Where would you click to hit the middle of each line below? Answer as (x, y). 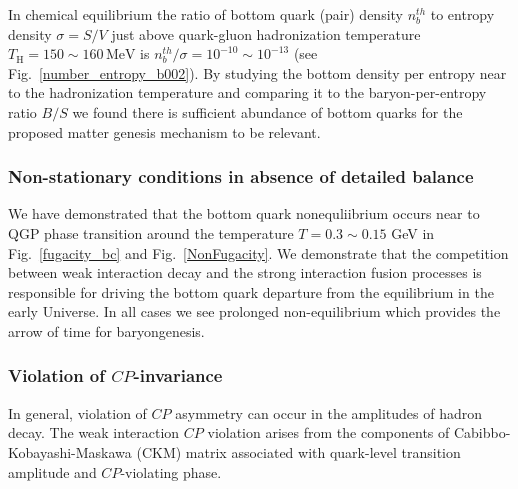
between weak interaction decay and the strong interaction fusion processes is (245, 272)
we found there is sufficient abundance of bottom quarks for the (267, 111)
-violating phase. (171, 471)
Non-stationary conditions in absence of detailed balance (241, 176)
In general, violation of (77, 412)
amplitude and (52, 471)
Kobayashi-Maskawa (70, 451)
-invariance (178, 375)
